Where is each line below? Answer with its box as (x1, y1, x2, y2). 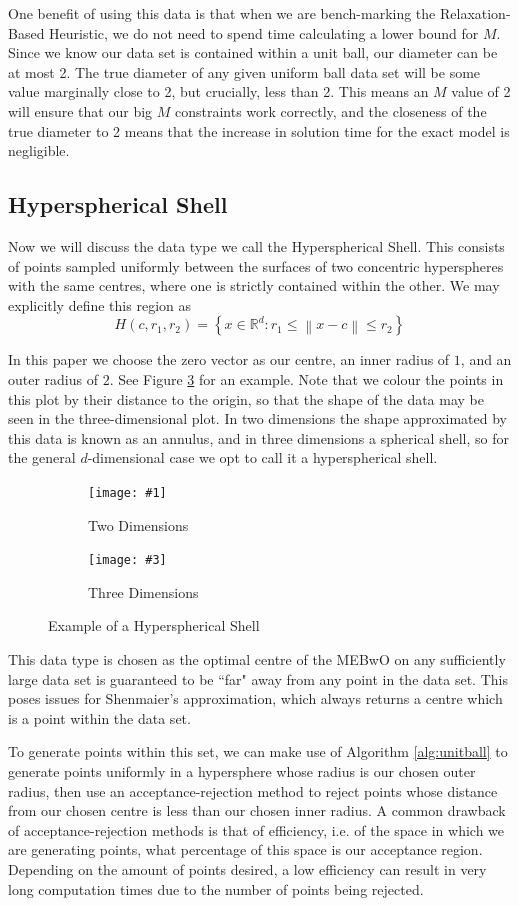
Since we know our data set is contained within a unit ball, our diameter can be (8, 42, 498, 63)
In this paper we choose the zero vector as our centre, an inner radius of (8, 349, 450, 370)
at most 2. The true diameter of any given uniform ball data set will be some (8, 61, 481, 82)
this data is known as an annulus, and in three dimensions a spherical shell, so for (8, 427, 509, 448)
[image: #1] (88, 485, 167, 500)
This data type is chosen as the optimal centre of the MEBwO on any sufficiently (8, 648, 506, 669)
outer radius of (8, 368, 99, 389)
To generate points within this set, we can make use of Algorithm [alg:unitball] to (8, 741, 508, 762)
